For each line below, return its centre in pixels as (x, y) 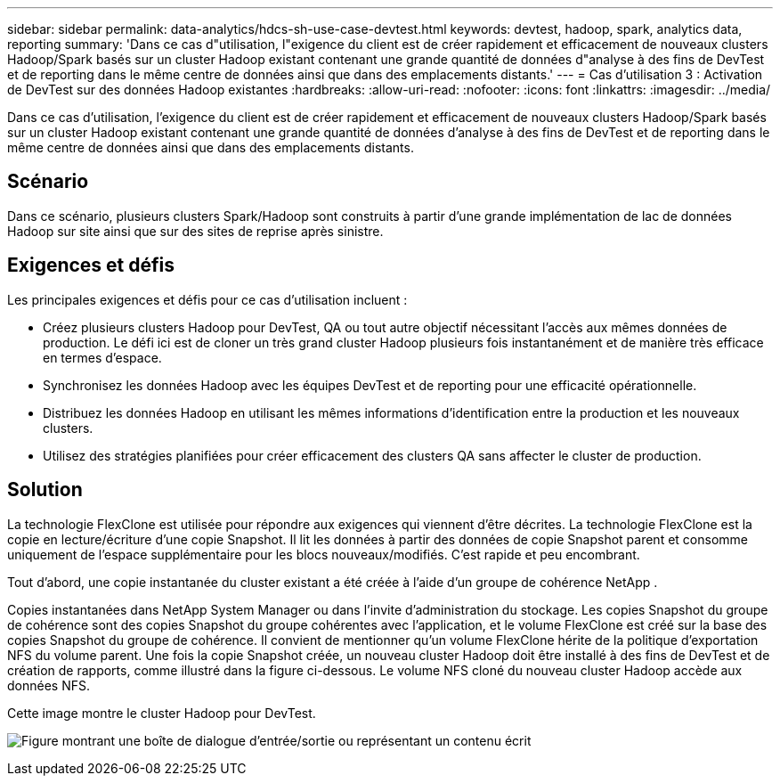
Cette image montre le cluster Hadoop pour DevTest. (162, 713)
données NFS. (49, 685)
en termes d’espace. (102, 357)
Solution (45, 490)
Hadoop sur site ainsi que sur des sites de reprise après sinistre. (195, 231)
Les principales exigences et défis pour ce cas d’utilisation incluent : (207, 299)
